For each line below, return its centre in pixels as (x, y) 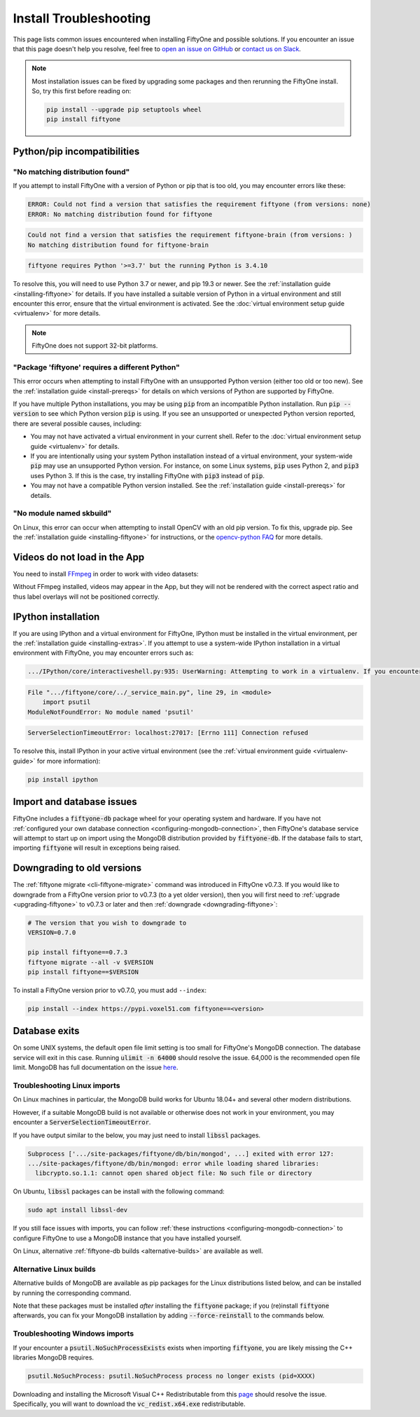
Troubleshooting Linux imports (66, 1085)
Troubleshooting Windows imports (73, 1334)
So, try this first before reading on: (82, 91)
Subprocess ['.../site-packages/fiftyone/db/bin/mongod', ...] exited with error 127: (181, 1154)
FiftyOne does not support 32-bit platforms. (95, 346)
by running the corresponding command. (72, 1293)
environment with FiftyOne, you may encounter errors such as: (103, 653)
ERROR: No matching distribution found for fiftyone (120, 214)
